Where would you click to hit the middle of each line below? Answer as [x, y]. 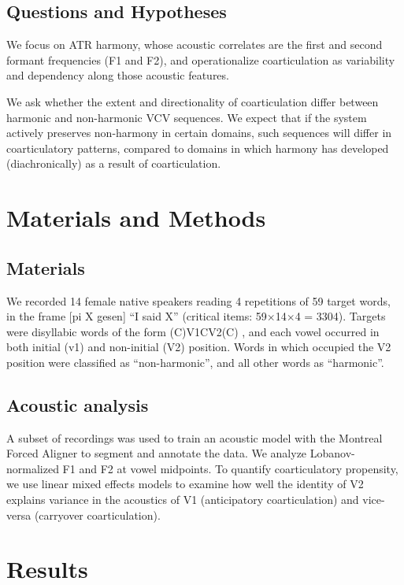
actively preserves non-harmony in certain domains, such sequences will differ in [199, 133]
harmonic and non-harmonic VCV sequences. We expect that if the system [187, 117]
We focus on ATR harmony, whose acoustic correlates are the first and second [195, 44]
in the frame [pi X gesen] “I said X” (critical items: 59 [137, 316]
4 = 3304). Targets [340, 316]
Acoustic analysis [78, 404]
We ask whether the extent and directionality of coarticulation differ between [193, 101]
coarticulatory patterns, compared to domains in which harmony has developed [198, 148]
